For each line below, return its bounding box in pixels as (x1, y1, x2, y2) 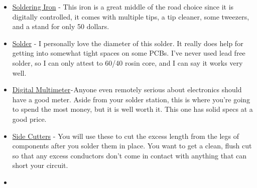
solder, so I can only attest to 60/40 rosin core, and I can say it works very (12, 57, 243, 68)
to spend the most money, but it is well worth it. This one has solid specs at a (12, 104, 253, 114)
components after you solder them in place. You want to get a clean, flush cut (12, 140, 252, 151)
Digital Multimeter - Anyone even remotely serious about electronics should (12, 84, 242, 95)
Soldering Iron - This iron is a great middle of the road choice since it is (12, 2, 234, 12)
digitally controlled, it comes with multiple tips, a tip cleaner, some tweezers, (12, 11, 249, 22)
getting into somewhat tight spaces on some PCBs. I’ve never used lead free (12, 48, 245, 58)
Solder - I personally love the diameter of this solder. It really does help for (12, 38, 243, 48)
